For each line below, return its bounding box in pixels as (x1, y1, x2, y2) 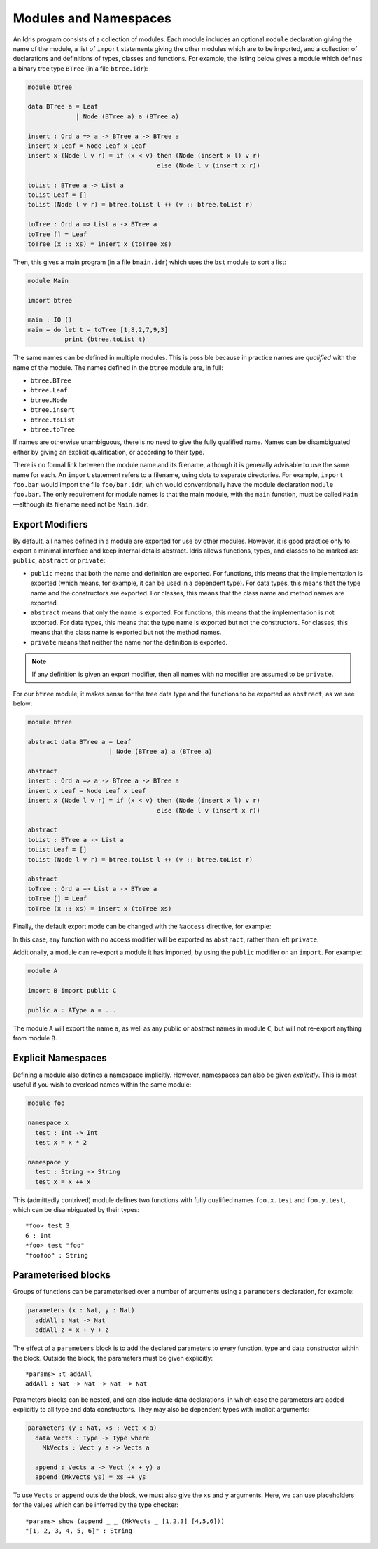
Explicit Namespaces (13, 1052, 108, 1064)
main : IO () (27, 316, 73, 324)
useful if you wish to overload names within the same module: (13, 1080, 192, 1089)
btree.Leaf (30, 386, 68, 394)
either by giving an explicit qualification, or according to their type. (13, 448, 204, 456)
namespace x (27, 1119, 69, 1127)
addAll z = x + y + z (35, 1326, 110, 1334)
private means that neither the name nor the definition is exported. (30, 638, 227, 646)
